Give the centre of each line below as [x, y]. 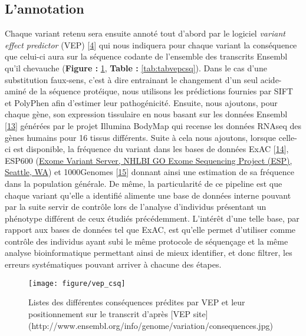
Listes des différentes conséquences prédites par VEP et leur [137, 302]
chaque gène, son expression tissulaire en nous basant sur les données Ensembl [146, 114]
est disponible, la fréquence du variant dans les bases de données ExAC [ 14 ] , [151, 149]
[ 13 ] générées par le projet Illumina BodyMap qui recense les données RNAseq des [153, 125]
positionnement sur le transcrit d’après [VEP [110, 313]
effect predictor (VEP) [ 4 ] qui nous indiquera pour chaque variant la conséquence [151, 45]
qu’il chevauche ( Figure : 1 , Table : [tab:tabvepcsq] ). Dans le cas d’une [136, 67]
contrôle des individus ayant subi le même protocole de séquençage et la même [147, 241]
